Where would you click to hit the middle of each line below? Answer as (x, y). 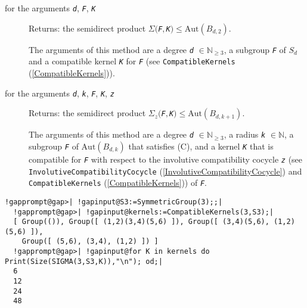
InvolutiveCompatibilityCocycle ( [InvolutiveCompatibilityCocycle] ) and (165, 171)
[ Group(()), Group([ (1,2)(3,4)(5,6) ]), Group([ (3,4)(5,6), (141, 222)
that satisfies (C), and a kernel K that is (201, 146)
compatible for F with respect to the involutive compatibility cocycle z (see (166, 159)
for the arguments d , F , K (50, 8)
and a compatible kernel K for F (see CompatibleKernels (132, 61)
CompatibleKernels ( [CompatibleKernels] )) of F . (118, 183)
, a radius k (245, 134)
